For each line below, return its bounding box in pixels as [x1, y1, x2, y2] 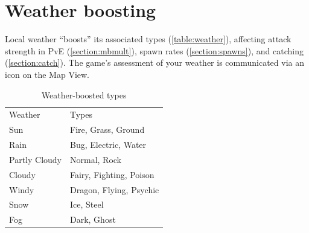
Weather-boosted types [41, 88, 127, 101]
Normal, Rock [69, 153, 121, 165]
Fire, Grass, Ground [69, 123, 145, 136]
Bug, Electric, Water [69, 138, 147, 151]
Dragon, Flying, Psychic [69, 183, 159, 196]
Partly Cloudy [9, 153, 62, 165]
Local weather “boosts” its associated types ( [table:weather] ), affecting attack [5, 33, 291, 45]
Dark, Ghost [69, 213, 116, 226]
